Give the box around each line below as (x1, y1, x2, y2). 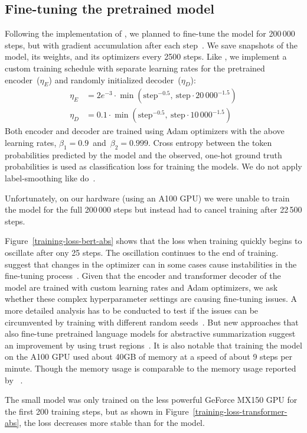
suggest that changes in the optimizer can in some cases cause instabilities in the (5, 258, 297, 270)
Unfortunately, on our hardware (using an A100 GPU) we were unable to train (5, 191, 290, 204)
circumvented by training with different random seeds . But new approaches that (5, 315, 299, 328)
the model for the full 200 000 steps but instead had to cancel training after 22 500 (5, 203, 302, 216)
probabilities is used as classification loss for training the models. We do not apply (5, 160, 302, 172)
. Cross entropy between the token (148, 136, 272, 149)
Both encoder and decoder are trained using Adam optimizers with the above (5, 125, 285, 137)
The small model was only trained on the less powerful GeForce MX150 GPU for (5, 393, 298, 406)
